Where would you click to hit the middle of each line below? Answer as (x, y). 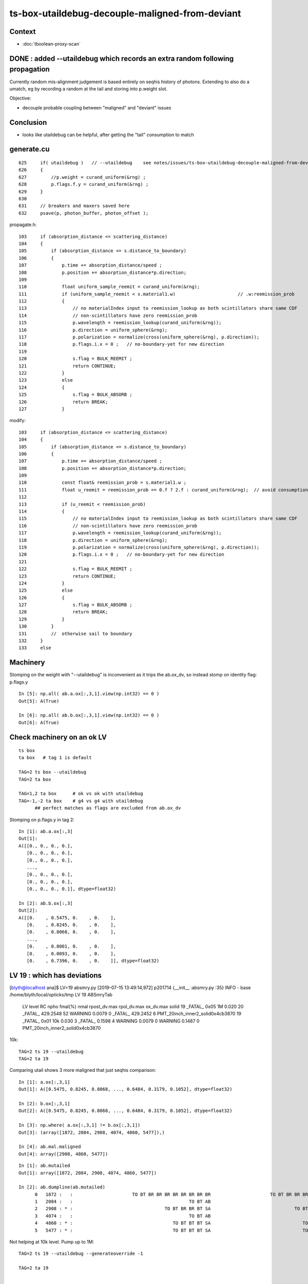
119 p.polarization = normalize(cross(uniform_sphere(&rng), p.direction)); (139, 547)
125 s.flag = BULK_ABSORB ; (76, 395)
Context (23, 32)
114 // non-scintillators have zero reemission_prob (108, 315)
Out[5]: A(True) (39, 701)
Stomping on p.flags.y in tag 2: (42, 820)
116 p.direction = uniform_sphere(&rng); (93, 330)
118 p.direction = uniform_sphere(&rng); (93, 540)
